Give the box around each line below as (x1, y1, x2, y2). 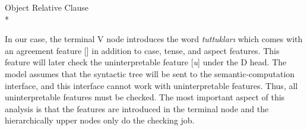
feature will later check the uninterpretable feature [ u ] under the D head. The (5, 56, 287, 68)
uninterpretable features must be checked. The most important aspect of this (5, 91, 285, 103)
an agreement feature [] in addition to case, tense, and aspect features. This (5, 44, 280, 56)
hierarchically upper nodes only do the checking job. (5, 114, 195, 126)
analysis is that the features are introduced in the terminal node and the (5, 102, 269, 115)
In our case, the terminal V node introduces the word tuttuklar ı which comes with (5, 33, 303, 45)
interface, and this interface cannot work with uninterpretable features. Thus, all (5, 79, 298, 91)
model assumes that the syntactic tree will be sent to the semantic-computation (5, 67, 295, 80)
